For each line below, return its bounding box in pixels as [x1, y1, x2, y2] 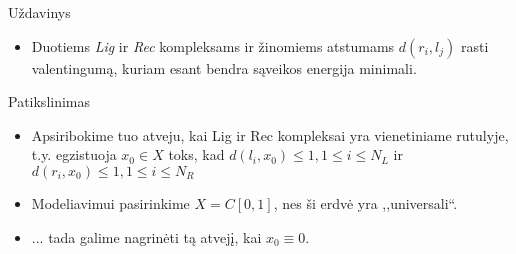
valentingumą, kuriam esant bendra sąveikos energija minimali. [31, 57, 417, 78]
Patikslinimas [8, 91, 91, 112]
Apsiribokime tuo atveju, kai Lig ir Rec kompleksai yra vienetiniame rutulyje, [31, 124, 509, 145]
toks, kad [168, 144, 225, 165]
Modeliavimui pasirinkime [31, 192, 190, 213]
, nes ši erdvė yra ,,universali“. [273, 192, 458, 213]
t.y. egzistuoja [31, 144, 117, 165]
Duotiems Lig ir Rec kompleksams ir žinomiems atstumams [31, 35, 395, 56]
